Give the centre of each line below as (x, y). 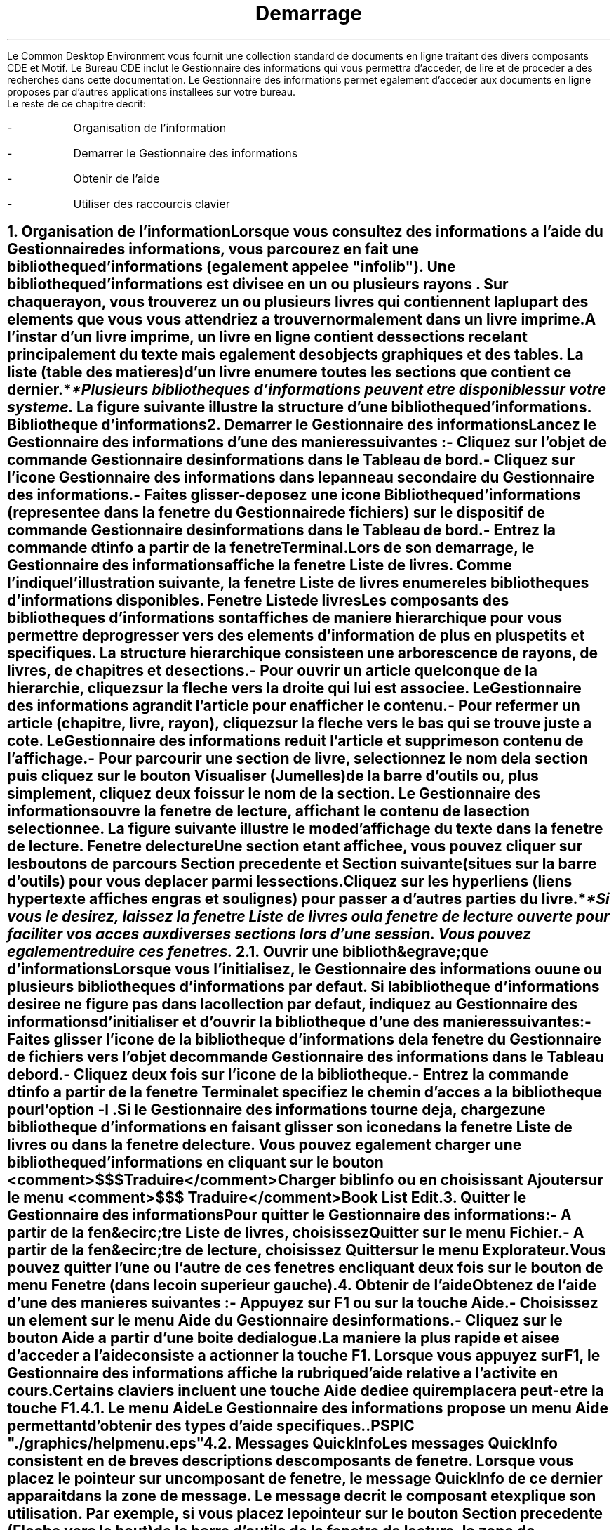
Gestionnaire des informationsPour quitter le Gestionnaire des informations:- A (289, 1215)
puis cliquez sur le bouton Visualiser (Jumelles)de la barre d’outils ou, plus (273, 776)
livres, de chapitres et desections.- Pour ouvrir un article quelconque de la (273, 671)
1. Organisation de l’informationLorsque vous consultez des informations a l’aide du (305, 232)
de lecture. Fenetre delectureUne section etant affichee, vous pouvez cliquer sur (295, 846)
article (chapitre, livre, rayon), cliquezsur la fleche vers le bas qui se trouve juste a (300, 724)
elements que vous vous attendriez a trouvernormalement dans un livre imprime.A (302, 320)
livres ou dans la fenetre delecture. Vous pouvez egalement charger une (265, 1145)
